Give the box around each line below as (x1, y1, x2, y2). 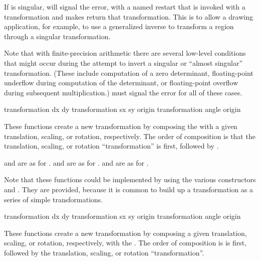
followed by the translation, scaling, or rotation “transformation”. (4, 247, 204, 257)
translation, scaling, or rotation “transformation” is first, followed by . (4, 141, 219, 151)
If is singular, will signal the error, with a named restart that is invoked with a (4, 2, 245, 12)
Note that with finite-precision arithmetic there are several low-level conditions (4, 48, 246, 58)
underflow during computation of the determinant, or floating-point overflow (4, 77, 238, 88)
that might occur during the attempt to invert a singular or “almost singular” (4, 57, 243, 68)
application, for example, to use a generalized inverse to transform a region (4, 21, 234, 32)
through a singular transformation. (4, 31, 111, 41)
